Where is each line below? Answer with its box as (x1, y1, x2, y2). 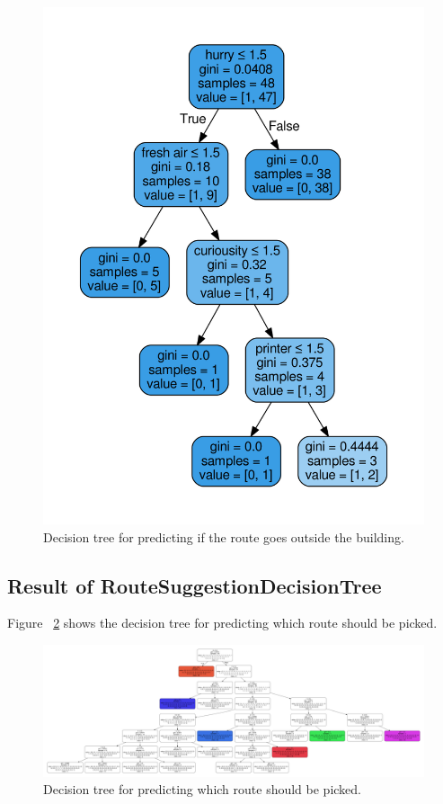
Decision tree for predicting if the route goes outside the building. (43, 527, 404, 546)
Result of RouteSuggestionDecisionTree (7, 571, 382, 599)
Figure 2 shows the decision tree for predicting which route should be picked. (7, 613, 438, 632)
